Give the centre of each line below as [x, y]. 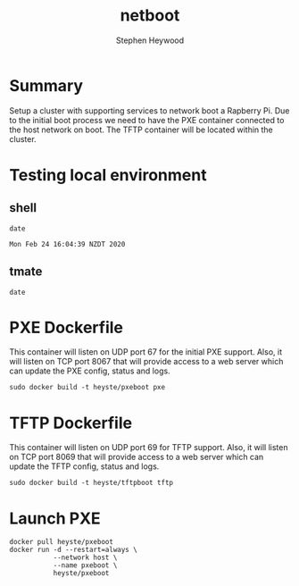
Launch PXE [55, 518]
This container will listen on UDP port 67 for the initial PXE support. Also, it [146, 352]
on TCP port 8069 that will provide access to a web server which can [137, 457]
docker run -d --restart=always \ [74, 550]
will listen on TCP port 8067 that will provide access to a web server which [146, 362]
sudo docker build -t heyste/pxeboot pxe [87, 388]
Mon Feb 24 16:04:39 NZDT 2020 [67, 244]
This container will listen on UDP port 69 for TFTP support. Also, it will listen [149, 448]
